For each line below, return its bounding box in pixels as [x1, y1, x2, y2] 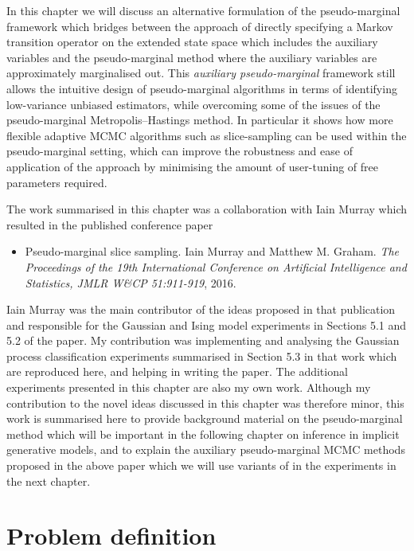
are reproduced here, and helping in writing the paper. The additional [6, 363, 348, 380]
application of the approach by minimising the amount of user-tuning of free [6, 158, 378, 174]
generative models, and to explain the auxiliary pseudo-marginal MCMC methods [6, 441, 405, 458]
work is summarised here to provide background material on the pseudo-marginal [6, 410, 403, 427]
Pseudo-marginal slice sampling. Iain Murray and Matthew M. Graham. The [25, 243, 400, 260]
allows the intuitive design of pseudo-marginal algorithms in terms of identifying [6, 80, 397, 96]
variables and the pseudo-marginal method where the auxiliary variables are [6, 49, 377, 65]
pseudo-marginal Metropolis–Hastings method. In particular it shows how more [6, 111, 393, 128]
